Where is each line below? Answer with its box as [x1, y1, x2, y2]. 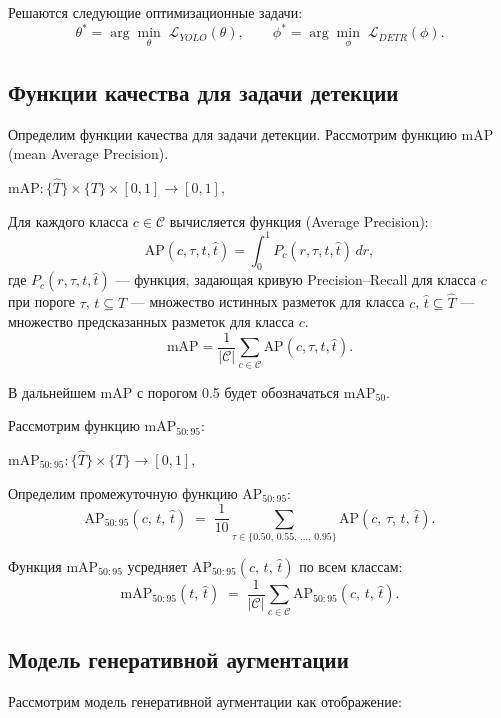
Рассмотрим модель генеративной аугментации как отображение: [8, 691, 402, 711]
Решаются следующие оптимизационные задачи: [8, 2, 303, 22]
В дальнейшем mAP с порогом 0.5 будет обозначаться [8, 381, 340, 402]
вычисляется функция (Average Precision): [169, 210, 429, 231]
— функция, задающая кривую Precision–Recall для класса [115, 269, 477, 290]
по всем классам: [299, 556, 403, 576]
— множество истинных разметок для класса [130, 291, 405, 312]
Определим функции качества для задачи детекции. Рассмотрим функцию [8, 123, 457, 144]
